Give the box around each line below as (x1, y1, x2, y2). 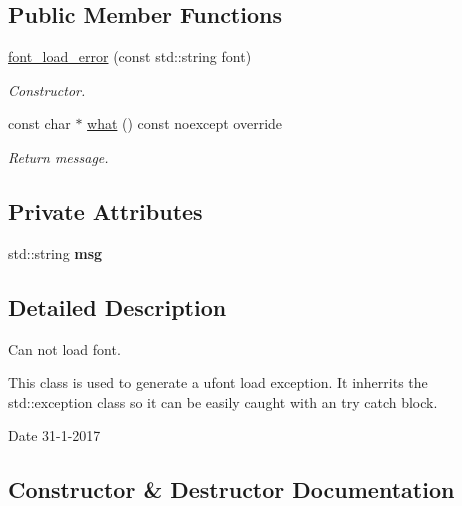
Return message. (8, 146, 109, 167)
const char (8, 113, 71, 134)
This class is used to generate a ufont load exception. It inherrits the (8, 372, 428, 393)
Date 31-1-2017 (8, 425, 101, 446)
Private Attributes (8, 195, 203, 226)
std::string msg (8, 242, 103, 263)
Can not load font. (8, 338, 121, 359)
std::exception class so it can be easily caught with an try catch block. (8, 391, 438, 412)
